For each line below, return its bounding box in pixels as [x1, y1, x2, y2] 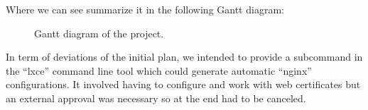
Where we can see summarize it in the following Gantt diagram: [6, 2, 284, 16]
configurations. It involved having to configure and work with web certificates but [6, 77, 361, 92]
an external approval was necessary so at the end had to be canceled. [6, 90, 306, 105]
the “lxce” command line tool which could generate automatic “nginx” [6, 63, 312, 78]
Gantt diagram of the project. [34, 25, 164, 40]
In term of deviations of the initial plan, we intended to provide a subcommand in [6, 49, 363, 64]
